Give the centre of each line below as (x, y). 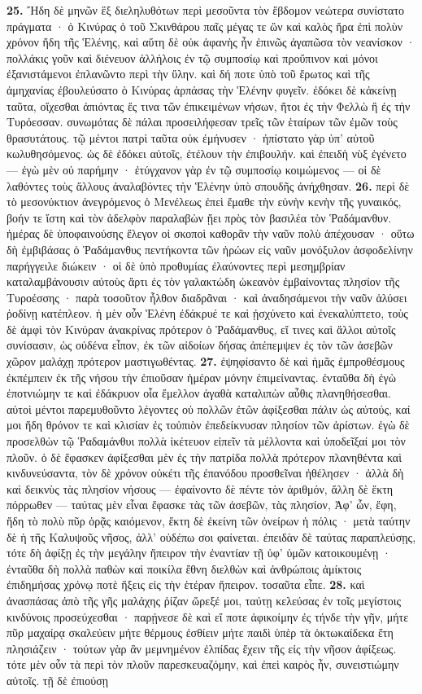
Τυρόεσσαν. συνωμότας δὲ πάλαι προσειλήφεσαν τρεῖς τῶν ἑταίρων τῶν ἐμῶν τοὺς (202, 122)
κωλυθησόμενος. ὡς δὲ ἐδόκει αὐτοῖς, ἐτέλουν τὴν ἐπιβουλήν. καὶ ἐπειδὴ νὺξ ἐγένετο (207, 154)
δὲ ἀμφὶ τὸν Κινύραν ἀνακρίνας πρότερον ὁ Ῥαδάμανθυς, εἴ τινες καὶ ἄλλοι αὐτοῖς (201, 329)
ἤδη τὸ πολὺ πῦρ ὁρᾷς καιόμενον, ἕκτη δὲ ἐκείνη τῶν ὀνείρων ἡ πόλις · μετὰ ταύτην (209, 520)
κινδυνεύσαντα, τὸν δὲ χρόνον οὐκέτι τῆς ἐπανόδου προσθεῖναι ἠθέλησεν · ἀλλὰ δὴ (205, 473)
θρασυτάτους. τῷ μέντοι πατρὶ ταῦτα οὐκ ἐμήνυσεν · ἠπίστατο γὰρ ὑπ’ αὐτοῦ (191, 137)
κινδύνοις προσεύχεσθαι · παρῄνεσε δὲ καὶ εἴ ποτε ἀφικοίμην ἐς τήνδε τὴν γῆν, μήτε (208, 616)
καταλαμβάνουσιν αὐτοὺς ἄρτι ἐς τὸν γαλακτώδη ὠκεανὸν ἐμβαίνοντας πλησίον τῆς (203, 281)
